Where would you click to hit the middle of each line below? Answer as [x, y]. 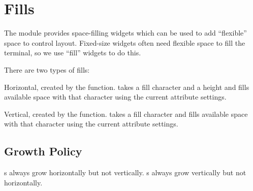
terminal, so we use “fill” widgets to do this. [73, 53]
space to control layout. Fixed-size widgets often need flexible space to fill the [125, 42]
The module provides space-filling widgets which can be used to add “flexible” [125, 33]
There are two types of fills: [47, 69]
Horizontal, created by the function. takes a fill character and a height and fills [127, 87]
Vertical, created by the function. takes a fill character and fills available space [126, 114]
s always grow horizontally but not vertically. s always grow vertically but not [125, 172]
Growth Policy [43, 151]
